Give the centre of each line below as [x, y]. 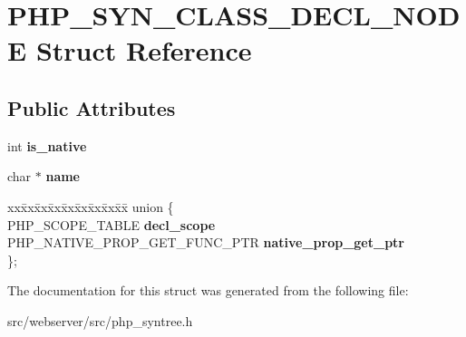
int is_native [47, 145]
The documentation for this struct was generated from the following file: [208, 290]
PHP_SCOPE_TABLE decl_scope [112, 224]
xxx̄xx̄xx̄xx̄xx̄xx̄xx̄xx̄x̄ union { [91, 206]
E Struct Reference [130, 50]
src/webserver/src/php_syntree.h [100, 320]
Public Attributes [92, 107]
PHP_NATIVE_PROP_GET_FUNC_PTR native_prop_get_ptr [206, 242]
